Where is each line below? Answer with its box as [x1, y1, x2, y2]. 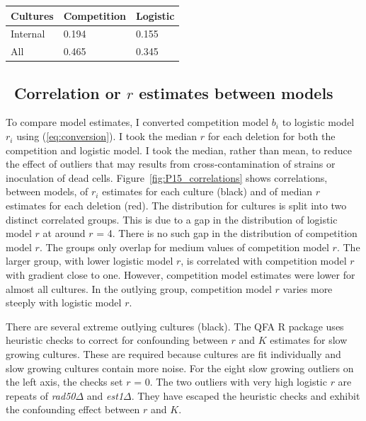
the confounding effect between [6, 402, 140, 417]
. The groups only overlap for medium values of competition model [39, 239, 329, 254]
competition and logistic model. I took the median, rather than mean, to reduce [6, 142, 353, 157]
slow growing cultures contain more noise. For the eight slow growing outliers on [6, 360, 354, 375]
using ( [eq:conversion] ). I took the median [16, 129, 198, 144]
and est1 [86, 388, 124, 403]
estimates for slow [270, 333, 348, 347]
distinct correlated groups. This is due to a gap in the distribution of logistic [6, 212, 338, 226]
